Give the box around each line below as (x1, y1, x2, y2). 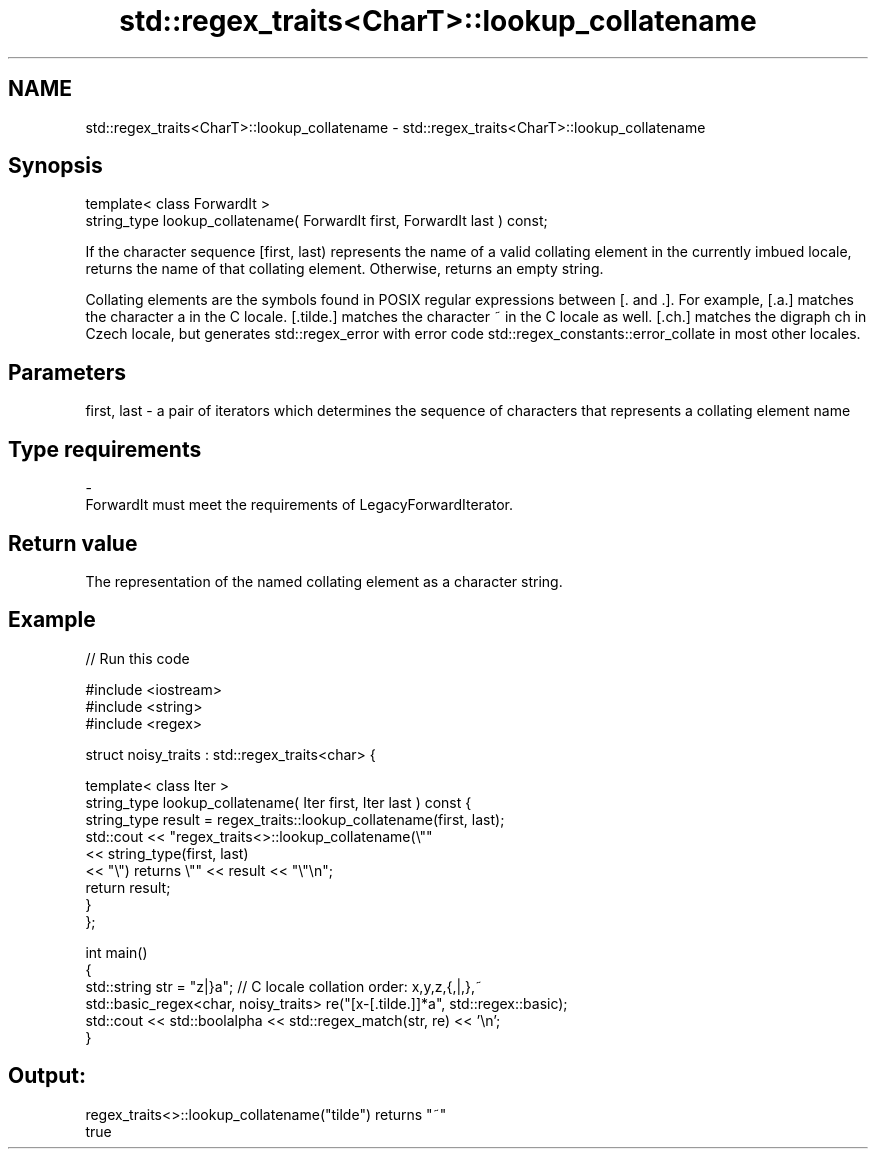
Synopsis (8, 153, 103, 179)
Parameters (8, 359, 126, 385)
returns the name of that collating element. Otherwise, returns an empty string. (85, 260, 604, 278)
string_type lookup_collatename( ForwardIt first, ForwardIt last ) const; (85, 212, 548, 230)
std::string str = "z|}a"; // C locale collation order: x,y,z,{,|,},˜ (85, 977, 483, 995)
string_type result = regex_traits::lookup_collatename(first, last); (85, 810, 505, 828)
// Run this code (85, 649, 190, 667)
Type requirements (8, 436, 202, 462)
